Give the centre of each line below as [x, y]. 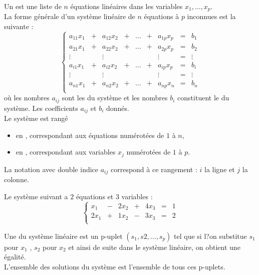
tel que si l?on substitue [210, 236]
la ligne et [220, 169]
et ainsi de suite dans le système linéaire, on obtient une [154, 247]
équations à [162, 16]
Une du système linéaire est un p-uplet [63, 236]
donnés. [117, 108]
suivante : [19, 26]
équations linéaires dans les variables [126, 6]
